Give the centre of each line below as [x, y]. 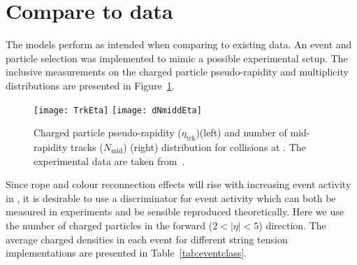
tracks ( [87, 146]
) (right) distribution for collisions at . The [214, 146]
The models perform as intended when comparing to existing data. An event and [179, 44]
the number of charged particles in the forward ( [109, 225]
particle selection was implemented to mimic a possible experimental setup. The [177, 58]
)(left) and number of [241, 132]
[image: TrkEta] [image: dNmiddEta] [118, 110]
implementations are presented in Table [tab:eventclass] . [126, 253]
